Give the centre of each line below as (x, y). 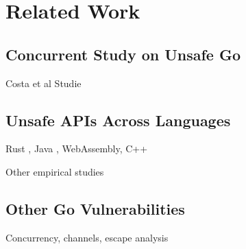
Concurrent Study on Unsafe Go (123, 54)
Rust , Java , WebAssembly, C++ (77, 149)
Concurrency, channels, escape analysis (87, 237)
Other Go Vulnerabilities (95, 208)
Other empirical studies (55, 171)
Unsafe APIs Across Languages (118, 120)
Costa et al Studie (44, 83)
